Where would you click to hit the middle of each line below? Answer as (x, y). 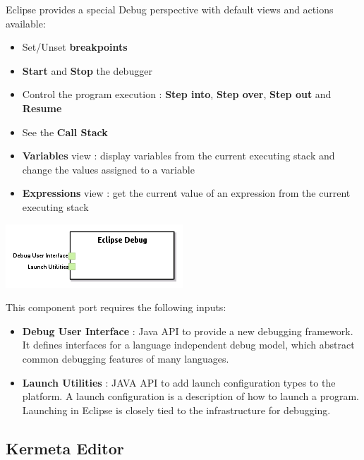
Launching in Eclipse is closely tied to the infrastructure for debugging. (176, 410)
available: (26, 23)
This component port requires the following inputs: (116, 307)
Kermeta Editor (65, 448)
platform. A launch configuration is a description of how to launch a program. (190, 396)
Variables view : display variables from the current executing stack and (178, 156)
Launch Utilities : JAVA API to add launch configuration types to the (179, 382)
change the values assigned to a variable (108, 169)
